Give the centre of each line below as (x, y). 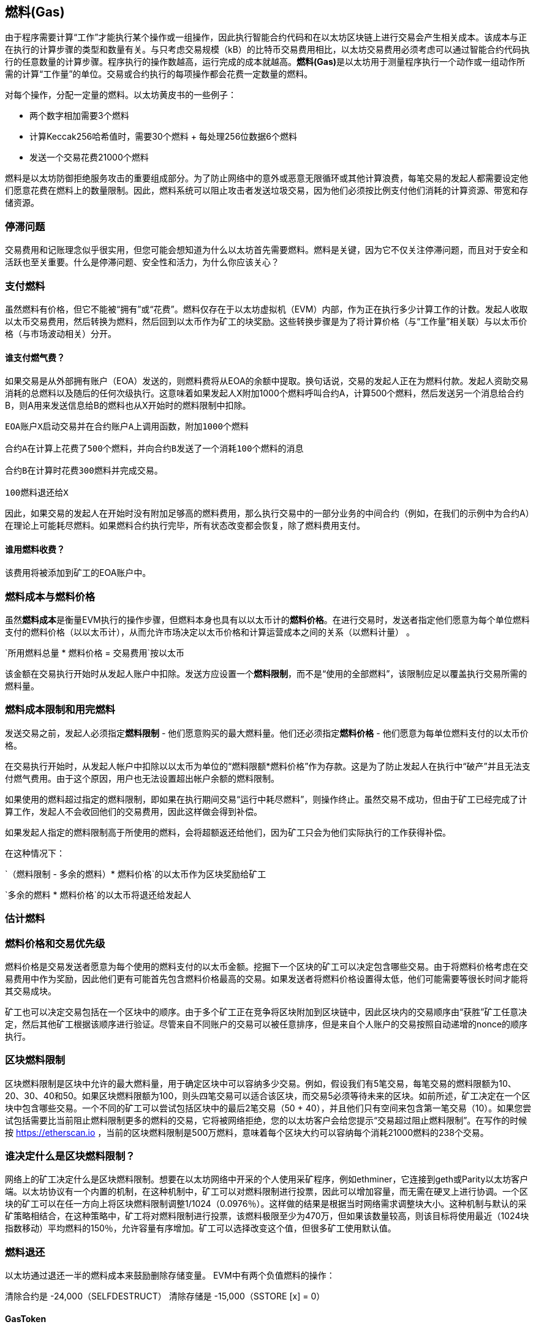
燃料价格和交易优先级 (55, 943)
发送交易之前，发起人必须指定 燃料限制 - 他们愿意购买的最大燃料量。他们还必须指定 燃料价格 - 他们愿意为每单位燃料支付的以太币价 (267, 733)
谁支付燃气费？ (35, 357)
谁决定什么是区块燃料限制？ (70, 1156)
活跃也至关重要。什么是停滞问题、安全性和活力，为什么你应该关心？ (142, 262)
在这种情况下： (35, 853)
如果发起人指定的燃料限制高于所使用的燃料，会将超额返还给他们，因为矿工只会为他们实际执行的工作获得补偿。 (228, 832)
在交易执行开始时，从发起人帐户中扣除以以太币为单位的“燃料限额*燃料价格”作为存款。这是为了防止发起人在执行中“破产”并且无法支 (268, 766)
